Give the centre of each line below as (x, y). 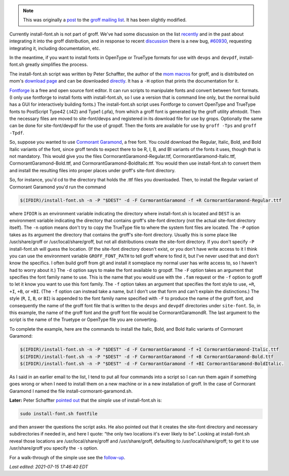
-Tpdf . (17, 133)
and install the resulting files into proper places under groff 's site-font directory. (92, 170)
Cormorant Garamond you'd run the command (58, 187)
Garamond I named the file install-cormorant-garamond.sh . (71, 391)
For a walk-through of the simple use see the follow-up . (67, 457)
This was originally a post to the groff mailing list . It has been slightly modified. (105, 20)
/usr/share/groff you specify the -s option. (54, 448)
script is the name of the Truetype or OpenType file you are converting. (84, 320)
